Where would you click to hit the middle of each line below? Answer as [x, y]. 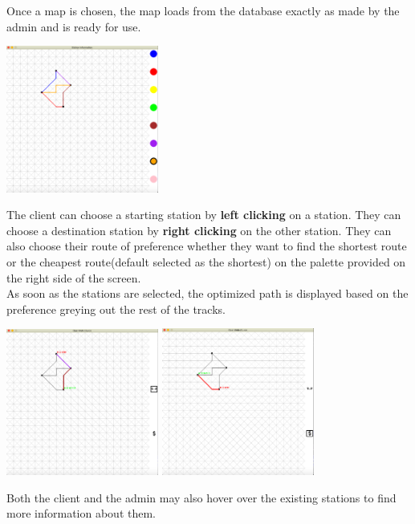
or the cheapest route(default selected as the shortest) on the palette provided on [206, 262]
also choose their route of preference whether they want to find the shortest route [207, 246]
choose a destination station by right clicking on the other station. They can [199, 230]
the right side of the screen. [74, 277]
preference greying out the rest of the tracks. [116, 309]
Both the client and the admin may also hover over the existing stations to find [201, 497]
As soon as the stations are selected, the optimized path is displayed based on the [207, 293]
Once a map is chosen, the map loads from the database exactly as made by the [203, 10]
